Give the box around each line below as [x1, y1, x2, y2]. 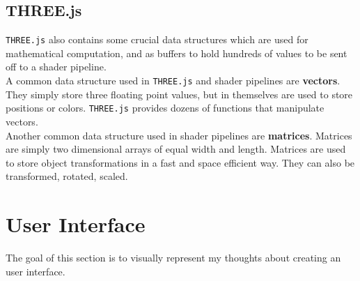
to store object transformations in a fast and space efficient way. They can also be [6, 155, 355, 169]
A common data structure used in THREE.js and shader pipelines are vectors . [6, 73, 341, 88]
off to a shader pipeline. [6, 59, 107, 74]
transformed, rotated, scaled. [6, 169, 128, 183]
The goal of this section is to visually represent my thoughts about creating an [6, 250, 341, 265]
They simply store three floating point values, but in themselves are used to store [6, 86, 353, 101]
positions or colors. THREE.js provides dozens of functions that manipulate [6, 100, 324, 115]
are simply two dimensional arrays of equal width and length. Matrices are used [6, 142, 346, 156]
